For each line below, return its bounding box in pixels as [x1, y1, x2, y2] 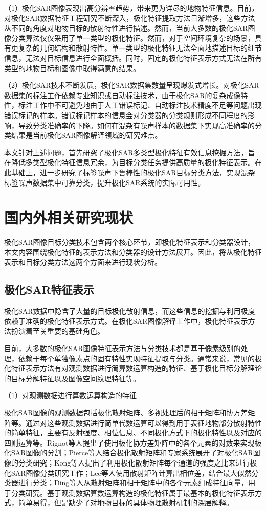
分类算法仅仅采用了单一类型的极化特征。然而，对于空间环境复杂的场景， [11, 32, 255, 43]
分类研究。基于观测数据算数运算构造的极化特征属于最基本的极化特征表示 [11, 487, 255, 498]
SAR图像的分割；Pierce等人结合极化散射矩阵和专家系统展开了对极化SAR [11, 447, 253, 458]
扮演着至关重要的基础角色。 [11, 326, 104, 336]
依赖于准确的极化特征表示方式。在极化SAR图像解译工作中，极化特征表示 [4, 315, 248, 326]
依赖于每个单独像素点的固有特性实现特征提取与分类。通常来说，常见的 [18, 353, 255, 363]
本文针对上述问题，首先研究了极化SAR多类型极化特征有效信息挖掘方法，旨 [4, 147, 255, 157]
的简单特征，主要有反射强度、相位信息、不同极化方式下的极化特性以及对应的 [4, 427, 262, 438]
